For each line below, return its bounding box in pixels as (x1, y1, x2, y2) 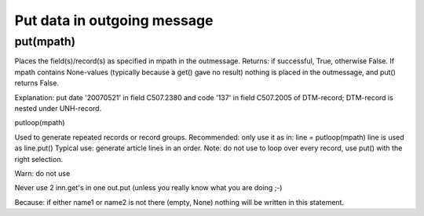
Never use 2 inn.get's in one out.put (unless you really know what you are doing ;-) (14, 183, 283, 193)
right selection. (14, 154, 63, 164)
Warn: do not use (14, 168, 71, 178)
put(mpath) (14, 34, 76, 49)
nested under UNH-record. (14, 103, 102, 113)
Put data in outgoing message (14, 12, 214, 29)
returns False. (14, 78, 59, 88)
